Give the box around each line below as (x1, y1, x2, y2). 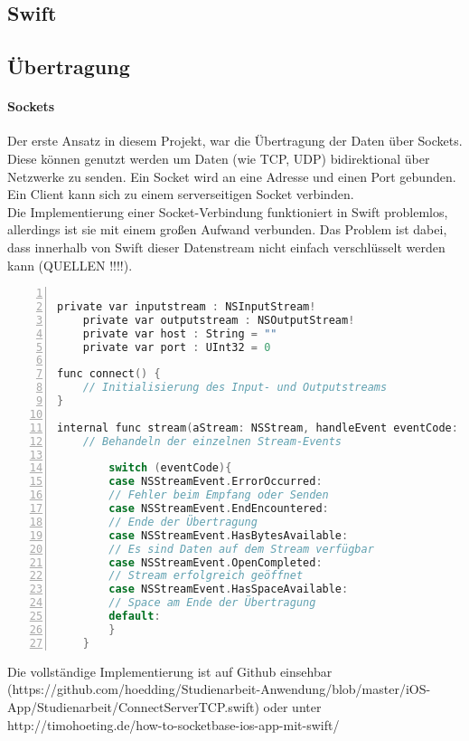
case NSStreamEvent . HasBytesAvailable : (108, 528, 349, 542)
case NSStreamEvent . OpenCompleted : (108, 556, 323, 569)
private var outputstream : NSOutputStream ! (82, 313, 355, 327)
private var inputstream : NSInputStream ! (57, 299, 316, 313)
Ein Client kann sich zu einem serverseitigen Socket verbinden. (7, 185, 354, 204)
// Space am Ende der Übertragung (108, 596, 316, 610)
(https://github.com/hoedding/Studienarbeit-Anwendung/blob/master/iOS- (7, 679, 431, 698)
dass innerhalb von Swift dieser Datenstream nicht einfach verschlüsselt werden (7, 237, 446, 256)
